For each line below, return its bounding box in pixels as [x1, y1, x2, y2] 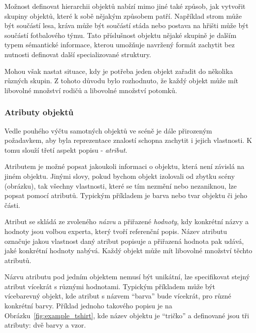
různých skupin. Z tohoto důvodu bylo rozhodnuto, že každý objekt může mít [4, 75, 239, 86]
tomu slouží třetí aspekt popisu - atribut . [4, 144, 128, 155]
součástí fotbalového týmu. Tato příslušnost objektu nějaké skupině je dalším [4, 30, 237, 40]
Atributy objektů [4, 106, 74, 118]
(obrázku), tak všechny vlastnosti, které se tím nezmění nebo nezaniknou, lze [4, 180, 237, 191]
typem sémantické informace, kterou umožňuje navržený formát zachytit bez [4, 39, 235, 50]
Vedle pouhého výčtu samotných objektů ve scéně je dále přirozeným [4, 125, 212, 135]
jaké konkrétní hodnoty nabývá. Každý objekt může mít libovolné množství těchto [4, 245, 253, 256]
